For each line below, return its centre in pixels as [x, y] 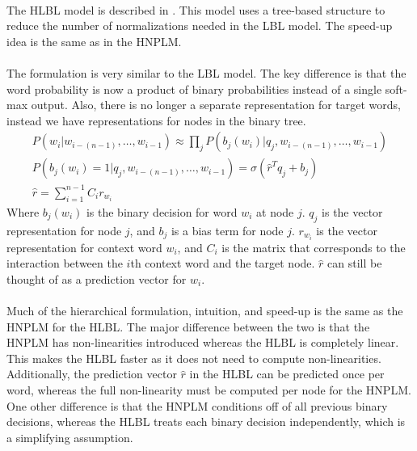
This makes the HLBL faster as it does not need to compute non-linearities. [194, 358]
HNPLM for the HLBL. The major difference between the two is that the [188, 326]
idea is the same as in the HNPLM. [94, 41]
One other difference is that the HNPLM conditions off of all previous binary [197, 405]
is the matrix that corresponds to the [314, 247]
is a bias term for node [227, 230]
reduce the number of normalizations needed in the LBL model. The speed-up [200, 25]
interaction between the [65, 263]
